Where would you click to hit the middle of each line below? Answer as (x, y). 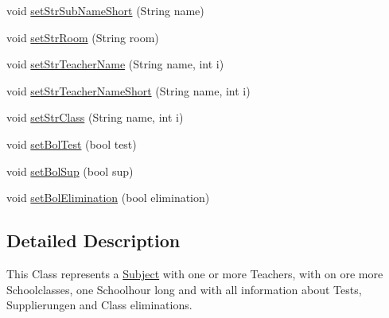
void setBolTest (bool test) (72, 143)
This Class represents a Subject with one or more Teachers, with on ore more (195, 273)
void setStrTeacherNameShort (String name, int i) (128, 90)
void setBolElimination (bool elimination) (108, 198)
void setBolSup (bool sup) (70, 171)
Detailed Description (93, 240)
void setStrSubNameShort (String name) (105, 10)
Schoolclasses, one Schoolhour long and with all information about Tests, (184, 289)
